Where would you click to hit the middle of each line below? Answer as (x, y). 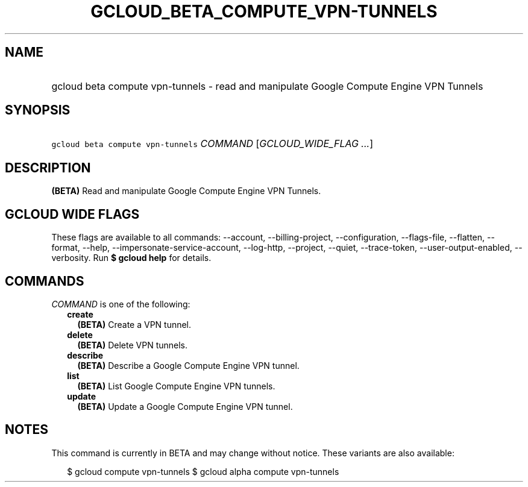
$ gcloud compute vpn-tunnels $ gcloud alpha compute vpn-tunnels (203, 471)
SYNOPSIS (38, 110)
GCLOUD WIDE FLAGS (72, 214)
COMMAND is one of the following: (121, 304)
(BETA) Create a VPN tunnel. (134, 324)
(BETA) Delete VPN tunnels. (133, 345)
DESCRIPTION (48, 168)
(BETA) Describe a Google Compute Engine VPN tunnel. (188, 365)
